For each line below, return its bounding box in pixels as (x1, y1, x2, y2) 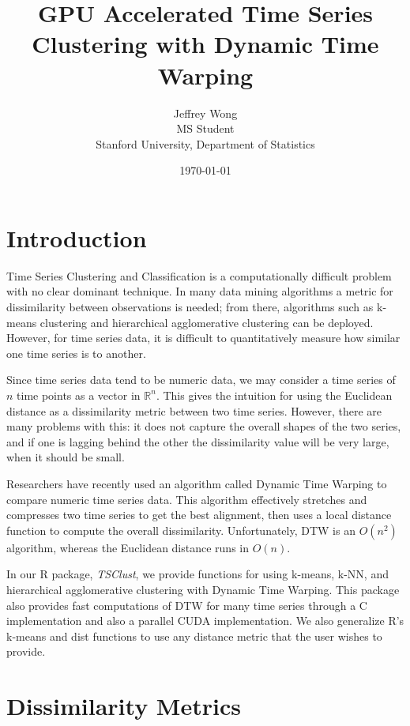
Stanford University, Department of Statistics (96, 135, 315, 152)
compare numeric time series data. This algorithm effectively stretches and (6, 491, 367, 507)
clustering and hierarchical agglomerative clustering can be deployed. (39, 314, 374, 330)
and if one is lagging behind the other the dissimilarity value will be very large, (6, 433, 389, 450)
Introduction (6, 221, 147, 254)
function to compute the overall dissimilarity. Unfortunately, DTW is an (6, 521, 355, 538)
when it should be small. (6, 449, 125, 465)
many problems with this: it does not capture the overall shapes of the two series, (6, 418, 401, 434)
